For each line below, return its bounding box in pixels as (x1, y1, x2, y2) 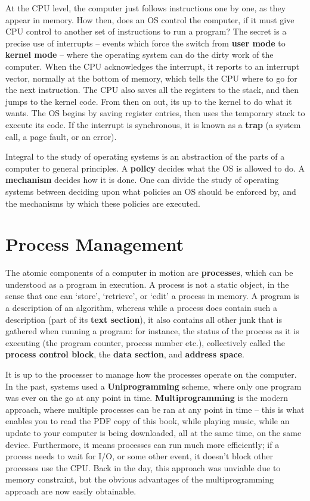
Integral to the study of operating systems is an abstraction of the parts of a (5, 150, 285, 163)
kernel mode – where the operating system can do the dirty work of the (5, 48, 274, 61)
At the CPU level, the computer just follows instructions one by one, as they (5, 2, 286, 14)
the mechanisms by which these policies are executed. (5, 197, 200, 209)
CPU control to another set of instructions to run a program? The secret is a (5, 25, 287, 38)
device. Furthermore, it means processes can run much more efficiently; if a (5, 438, 280, 450)
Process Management (5, 232, 184, 256)
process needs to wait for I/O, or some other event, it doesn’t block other (5, 450, 273, 462)
